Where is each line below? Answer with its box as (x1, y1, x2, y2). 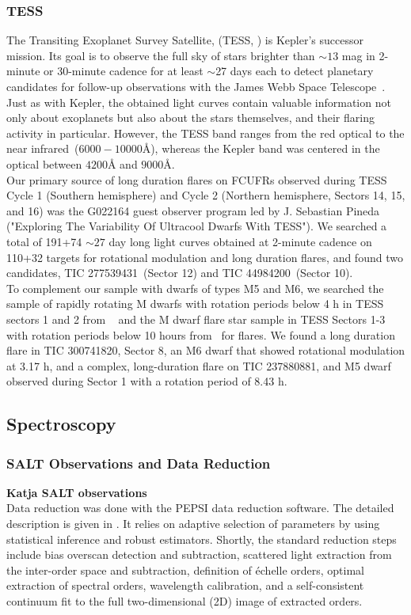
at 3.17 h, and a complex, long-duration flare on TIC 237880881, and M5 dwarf (6, 357, 391, 374)
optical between (6, 155, 82, 172)
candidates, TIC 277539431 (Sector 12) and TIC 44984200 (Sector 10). (6, 264, 353, 281)
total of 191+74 (6, 233, 82, 249)
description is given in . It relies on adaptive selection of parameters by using (6, 515, 380, 532)
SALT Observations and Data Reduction (6, 453, 271, 473)
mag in (341, 47, 375, 63)
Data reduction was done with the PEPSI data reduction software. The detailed (6, 499, 394, 516)
